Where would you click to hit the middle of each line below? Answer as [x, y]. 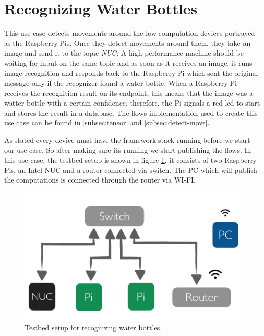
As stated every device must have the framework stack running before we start [127, 140]
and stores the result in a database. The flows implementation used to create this [131, 112]
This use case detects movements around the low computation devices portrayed [130, 33]
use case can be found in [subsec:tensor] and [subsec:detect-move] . [107, 123]
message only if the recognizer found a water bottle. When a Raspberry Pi [121, 83]
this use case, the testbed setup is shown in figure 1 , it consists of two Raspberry [130, 160]
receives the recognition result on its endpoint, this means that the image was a [129, 93]
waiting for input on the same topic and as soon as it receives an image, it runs [128, 62]
